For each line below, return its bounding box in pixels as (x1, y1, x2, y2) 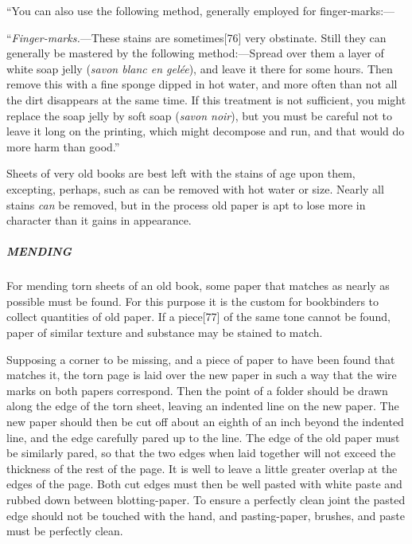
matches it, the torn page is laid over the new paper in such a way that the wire (6, 366, 397, 383)
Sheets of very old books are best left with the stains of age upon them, (6, 165, 356, 182)
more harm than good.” (6, 138, 120, 155)
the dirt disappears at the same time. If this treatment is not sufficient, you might (6, 91, 406, 108)
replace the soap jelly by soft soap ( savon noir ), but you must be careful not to (6, 107, 392, 123)
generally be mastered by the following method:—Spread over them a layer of (6, 45, 384, 61)
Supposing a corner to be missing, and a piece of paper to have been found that (6, 350, 395, 367)
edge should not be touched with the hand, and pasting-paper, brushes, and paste (6, 507, 406, 523)
